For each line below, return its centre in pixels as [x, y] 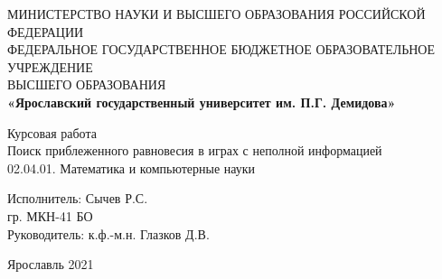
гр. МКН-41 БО [50, 215]
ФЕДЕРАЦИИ [46, 31]
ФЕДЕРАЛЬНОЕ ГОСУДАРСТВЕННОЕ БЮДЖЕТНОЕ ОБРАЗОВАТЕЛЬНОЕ [221, 49]
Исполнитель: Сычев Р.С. [78, 198]
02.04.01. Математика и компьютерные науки [132, 167]
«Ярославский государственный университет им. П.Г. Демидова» [202, 102]
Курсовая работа [52, 132]
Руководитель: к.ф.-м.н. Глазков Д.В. [108, 233]
